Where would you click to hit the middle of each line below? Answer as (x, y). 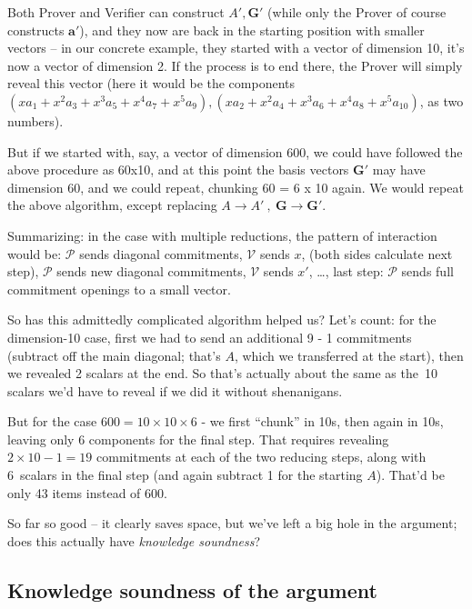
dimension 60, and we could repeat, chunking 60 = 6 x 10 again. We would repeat (236, 187)
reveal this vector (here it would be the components (151, 83)
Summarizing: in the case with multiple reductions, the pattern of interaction (222, 235)
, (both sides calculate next (377, 253)
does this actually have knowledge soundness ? (134, 540)
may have (399, 170)
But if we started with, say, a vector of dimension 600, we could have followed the (235, 151)
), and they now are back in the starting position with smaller (252, 30)
